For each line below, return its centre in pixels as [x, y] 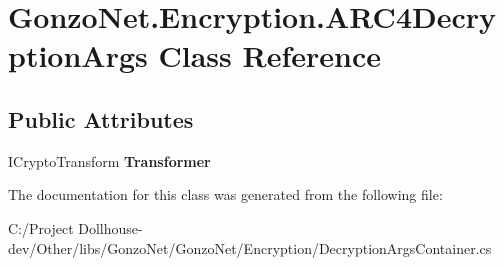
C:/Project [41, 227]
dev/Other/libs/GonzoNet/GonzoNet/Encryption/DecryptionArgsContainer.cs [250, 247]
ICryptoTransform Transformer [109, 160]
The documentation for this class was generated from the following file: [225, 194]
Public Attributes [101, 118]
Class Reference [269, 55]
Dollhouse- [110, 227]
